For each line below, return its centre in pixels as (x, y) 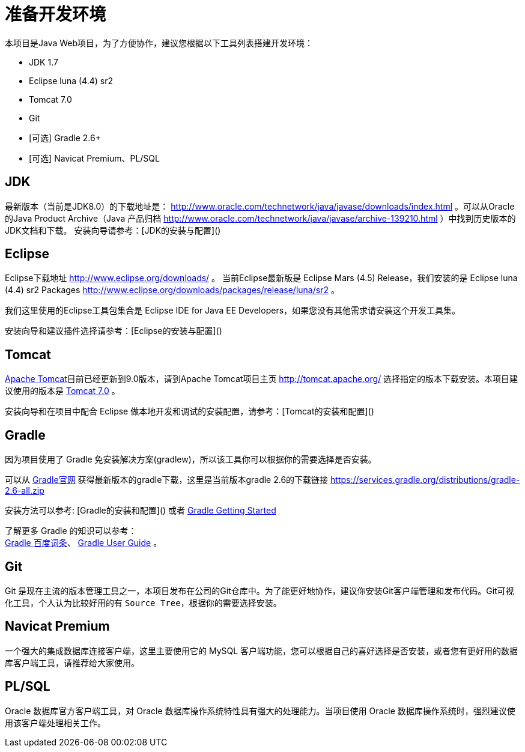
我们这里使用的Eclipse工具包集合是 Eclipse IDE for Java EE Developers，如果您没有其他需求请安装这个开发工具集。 (233, 311)
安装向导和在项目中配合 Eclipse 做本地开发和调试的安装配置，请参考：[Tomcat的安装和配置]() (190, 411)
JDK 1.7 (44, 62)
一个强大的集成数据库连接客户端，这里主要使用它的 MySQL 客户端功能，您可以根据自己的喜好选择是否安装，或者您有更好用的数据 (262, 650)
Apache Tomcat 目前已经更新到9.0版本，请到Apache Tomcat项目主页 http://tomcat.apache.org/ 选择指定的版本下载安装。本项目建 (262, 379)
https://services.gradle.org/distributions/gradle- (425, 480)
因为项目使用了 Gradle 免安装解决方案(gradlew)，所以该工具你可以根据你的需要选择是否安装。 (191, 459)
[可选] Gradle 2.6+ (65, 138)
